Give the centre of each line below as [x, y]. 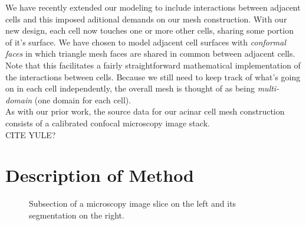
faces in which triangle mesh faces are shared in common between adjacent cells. [150, 53]
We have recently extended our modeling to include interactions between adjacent [153, 7]
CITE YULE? [31, 134]
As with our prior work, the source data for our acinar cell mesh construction [145, 111]
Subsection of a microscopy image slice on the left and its [133, 203]
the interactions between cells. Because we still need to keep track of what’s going [153, 76]
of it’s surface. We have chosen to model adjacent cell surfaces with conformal [146, 42]
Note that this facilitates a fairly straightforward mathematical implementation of [153, 65]
